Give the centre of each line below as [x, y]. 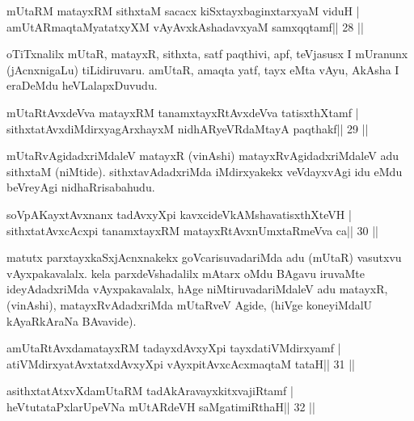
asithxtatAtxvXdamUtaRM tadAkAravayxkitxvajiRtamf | [150, 391]
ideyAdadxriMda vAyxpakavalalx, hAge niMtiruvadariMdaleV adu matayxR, [197, 289]
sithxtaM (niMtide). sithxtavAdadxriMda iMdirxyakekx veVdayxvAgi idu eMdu [205, 171]
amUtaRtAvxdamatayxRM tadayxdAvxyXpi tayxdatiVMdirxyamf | [174, 348]
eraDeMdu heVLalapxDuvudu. [82, 85]
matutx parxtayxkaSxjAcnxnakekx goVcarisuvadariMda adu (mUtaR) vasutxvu [204, 257]
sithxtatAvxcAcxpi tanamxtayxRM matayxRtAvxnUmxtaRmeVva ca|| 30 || [192, 230]
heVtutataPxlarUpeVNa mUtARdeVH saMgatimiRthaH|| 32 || [161, 406]
